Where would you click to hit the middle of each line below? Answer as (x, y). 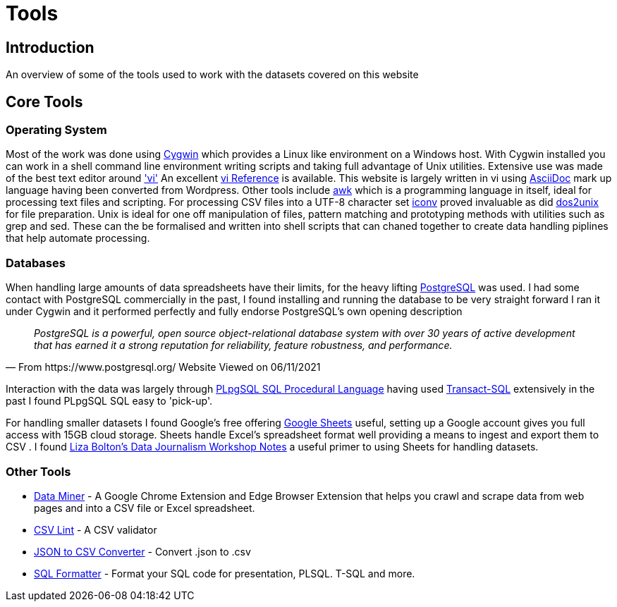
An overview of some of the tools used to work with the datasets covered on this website (212, 75)
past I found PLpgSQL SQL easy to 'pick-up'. (109, 401)
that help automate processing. (78, 238)
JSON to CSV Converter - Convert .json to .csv (142, 551)
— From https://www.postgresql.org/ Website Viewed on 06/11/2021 (163, 367)
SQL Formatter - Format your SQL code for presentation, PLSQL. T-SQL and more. (225, 573)
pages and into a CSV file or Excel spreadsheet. (145, 508)
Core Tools (44, 102)
